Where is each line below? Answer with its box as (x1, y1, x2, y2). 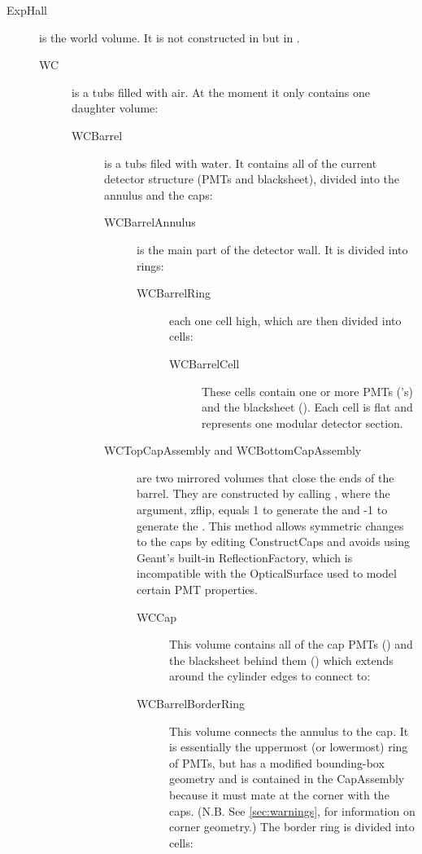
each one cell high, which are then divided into (169, 311, 402, 328)
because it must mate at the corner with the (169, 786, 389, 803)
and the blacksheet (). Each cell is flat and (202, 398, 413, 416)
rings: (137, 257, 164, 274)
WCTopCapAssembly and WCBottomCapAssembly (104, 442, 362, 459)
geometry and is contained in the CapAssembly (169, 770, 405, 787)
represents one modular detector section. (202, 414, 403, 431)
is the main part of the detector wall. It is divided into (137, 240, 408, 258)
